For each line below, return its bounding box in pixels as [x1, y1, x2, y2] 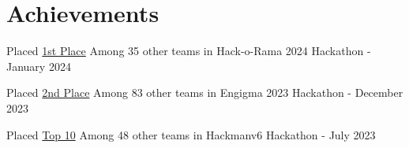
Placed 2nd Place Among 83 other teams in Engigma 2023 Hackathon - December [6, 84, 403, 101]
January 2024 [6, 57, 71, 74]
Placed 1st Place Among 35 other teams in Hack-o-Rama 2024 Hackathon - [6, 43, 371, 59]
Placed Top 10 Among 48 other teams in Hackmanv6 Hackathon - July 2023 [6, 126, 376, 142]
